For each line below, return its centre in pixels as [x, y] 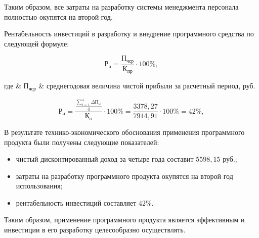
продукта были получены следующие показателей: [82, 142]
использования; [39, 186]
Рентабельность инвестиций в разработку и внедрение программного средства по [129, 34]
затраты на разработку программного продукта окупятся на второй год [124, 176]
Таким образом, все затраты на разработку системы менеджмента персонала [121, 7]
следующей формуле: [37, 43]
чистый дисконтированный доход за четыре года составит [105, 159]
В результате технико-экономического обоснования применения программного [124, 132]
